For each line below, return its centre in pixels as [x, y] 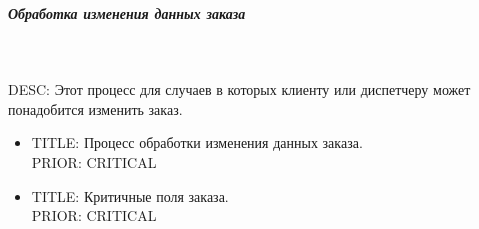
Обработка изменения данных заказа [127, 12]
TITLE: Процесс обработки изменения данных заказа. [197, 142]
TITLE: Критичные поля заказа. [130, 195]
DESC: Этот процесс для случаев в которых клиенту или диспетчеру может [239, 89]
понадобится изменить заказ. [95, 108]
